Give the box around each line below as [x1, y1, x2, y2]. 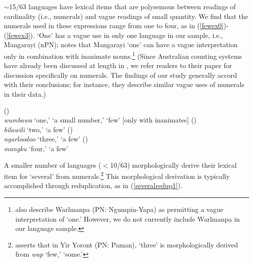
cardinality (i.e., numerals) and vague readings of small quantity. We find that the [4, 11, 249, 21]
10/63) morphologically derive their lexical [110, 159, 237, 170]
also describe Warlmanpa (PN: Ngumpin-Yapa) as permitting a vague [15, 204, 223, 214]
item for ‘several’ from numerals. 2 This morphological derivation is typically [4, 170, 230, 181]
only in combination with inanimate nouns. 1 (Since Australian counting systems [4, 49, 242, 61]
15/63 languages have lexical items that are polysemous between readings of [9, 1, 236, 11]
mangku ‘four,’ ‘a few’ [4, 143, 69, 153]
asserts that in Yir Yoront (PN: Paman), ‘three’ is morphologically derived [15, 239, 238, 249]
